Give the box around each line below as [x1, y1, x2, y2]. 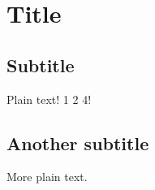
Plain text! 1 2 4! [6, 90, 92, 107]
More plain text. [6, 168, 88, 185]
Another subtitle [6, 130, 149, 155]
